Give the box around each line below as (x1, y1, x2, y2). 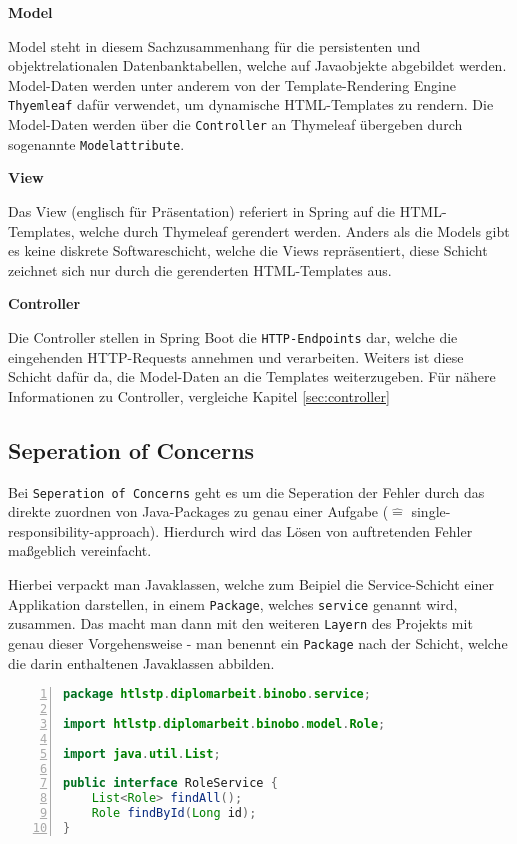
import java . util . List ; (63, 746, 221, 761)
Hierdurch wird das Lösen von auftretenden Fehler (163, 520, 473, 541)
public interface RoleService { (63, 776, 278, 791)
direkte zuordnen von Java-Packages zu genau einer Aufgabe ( (8, 501, 389, 522)
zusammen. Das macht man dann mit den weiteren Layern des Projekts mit (8, 613, 473, 634)
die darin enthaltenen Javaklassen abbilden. (8, 652, 275, 673)
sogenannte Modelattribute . (8, 133, 185, 154)
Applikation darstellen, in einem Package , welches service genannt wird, (8, 593, 458, 614)
